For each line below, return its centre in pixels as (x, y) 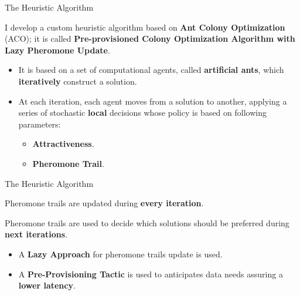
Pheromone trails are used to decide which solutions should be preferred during (147, 222)
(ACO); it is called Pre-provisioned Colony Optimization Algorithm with (150, 38)
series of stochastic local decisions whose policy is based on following (142, 113)
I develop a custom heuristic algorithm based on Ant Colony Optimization (145, 27)
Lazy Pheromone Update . (57, 50)
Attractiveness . (63, 144)
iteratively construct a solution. (78, 81)
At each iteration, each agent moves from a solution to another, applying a (153, 101)
